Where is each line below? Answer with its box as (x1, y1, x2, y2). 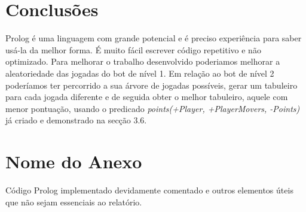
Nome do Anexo (5, 149, 142, 174)
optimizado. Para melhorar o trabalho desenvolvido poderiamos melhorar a (5, 55, 280, 68)
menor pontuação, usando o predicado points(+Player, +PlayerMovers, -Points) (5, 102, 300, 114)
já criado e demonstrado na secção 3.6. (5, 114, 147, 126)
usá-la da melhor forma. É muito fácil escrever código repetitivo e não (5, 43, 261, 56)
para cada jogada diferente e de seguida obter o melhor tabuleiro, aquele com (5, 90, 288, 103)
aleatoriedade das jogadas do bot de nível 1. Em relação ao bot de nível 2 (5, 66, 274, 79)
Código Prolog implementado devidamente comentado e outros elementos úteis (5, 184, 293, 196)
